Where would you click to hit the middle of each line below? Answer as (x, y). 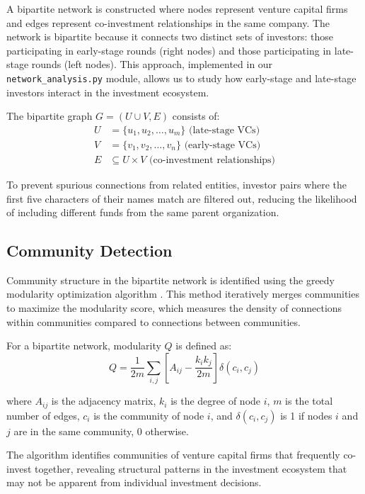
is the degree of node (216, 401)
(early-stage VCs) (222, 145)
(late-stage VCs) (225, 130)
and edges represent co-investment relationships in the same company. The (168, 22)
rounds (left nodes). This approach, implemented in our (152, 64)
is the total (309, 401)
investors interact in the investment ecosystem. (108, 92)
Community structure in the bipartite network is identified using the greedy (171, 280)
